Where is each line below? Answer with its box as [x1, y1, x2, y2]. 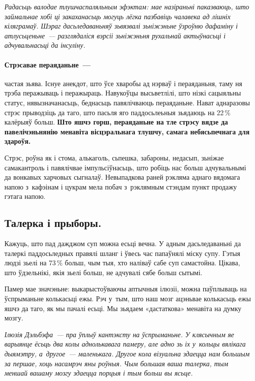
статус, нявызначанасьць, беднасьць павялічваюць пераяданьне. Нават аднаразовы [4, 97, 250, 107]
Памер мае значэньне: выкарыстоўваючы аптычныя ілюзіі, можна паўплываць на [4, 284, 247, 294]
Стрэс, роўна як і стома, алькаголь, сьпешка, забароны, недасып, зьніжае [4, 152, 224, 162]
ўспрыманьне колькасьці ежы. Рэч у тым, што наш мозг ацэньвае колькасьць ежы [4, 293, 251, 304]
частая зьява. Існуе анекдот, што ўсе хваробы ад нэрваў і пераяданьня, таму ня [4, 78, 242, 88]
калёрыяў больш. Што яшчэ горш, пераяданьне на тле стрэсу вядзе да [4, 117, 228, 127]
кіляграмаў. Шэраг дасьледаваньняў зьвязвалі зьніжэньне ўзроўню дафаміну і [4, 21, 238, 31]
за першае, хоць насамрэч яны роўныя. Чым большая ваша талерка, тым [4, 358, 228, 368]
